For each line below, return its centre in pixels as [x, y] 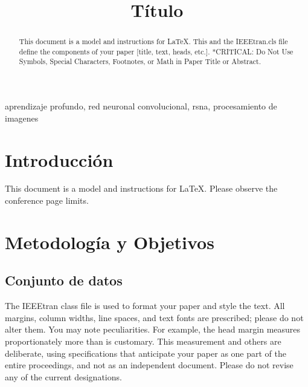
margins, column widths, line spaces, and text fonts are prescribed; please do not [154, 317]
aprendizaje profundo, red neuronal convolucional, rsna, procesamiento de [141, 106]
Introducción [59, 159]
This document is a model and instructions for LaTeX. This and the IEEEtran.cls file [153, 41]
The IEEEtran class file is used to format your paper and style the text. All [145, 306]
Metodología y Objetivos [110, 242]
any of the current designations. [63, 376]
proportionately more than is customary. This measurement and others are [143, 341]
